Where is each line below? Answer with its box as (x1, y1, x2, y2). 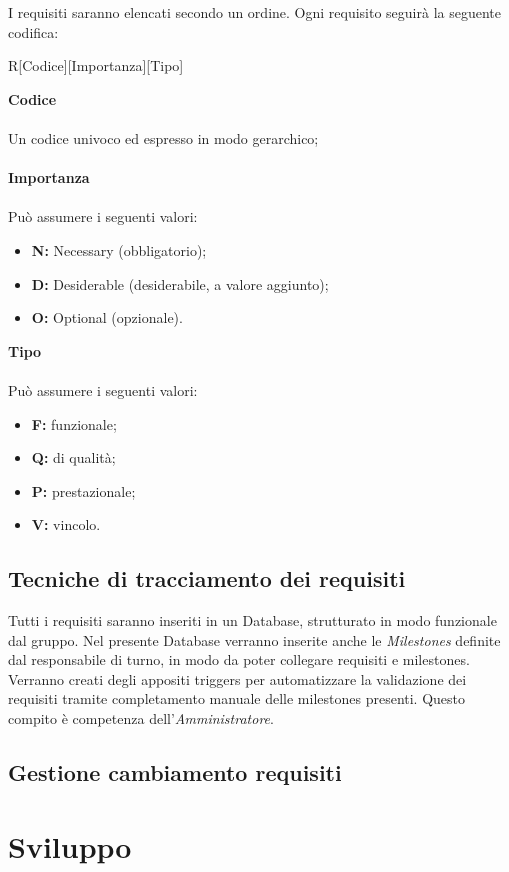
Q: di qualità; (31, 447, 116, 468)
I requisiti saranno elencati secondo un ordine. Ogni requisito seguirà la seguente (8, 2, 501, 22)
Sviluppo (8, 825, 132, 866)
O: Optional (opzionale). (31, 307, 183, 328)
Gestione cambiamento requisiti (8, 757, 342, 788)
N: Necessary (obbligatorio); (31, 239, 207, 260)
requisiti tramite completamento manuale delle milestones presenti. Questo (8, 688, 466, 709)
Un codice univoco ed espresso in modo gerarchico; (8, 127, 319, 148)
